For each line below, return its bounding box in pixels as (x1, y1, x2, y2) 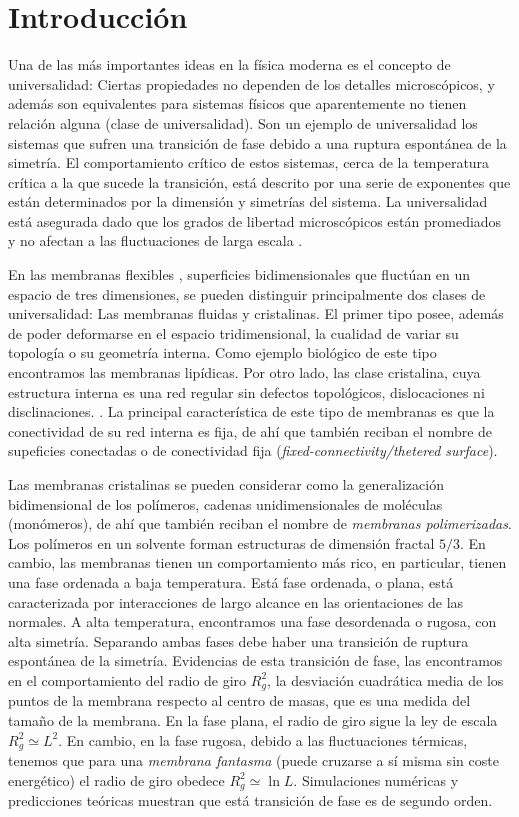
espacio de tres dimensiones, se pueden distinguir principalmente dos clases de (8, 283, 486, 304)
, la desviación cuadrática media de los (267, 669, 504, 690)
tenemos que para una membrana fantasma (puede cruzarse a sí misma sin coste (8, 750, 499, 771)
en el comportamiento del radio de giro (8, 669, 247, 690)
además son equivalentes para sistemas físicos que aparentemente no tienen (8, 93, 467, 114)
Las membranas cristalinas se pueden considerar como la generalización (8, 474, 444, 494)
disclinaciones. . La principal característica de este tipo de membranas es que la (8, 401, 495, 422)
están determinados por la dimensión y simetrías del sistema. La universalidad (8, 191, 488, 212)
